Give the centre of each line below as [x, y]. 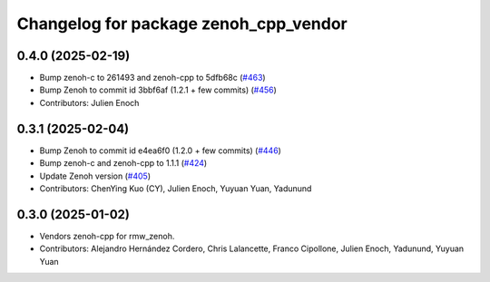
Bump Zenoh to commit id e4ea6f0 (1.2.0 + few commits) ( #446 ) [160, 151]
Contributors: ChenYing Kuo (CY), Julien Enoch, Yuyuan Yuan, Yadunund [176, 188]
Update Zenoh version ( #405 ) [95, 176]
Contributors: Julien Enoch [89, 102]
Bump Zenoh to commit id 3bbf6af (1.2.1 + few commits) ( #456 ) [158, 90]
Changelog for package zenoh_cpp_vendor [182, 24]
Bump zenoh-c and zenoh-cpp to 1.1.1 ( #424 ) [123, 163]
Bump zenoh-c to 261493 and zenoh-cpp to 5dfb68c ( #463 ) [153, 78]
